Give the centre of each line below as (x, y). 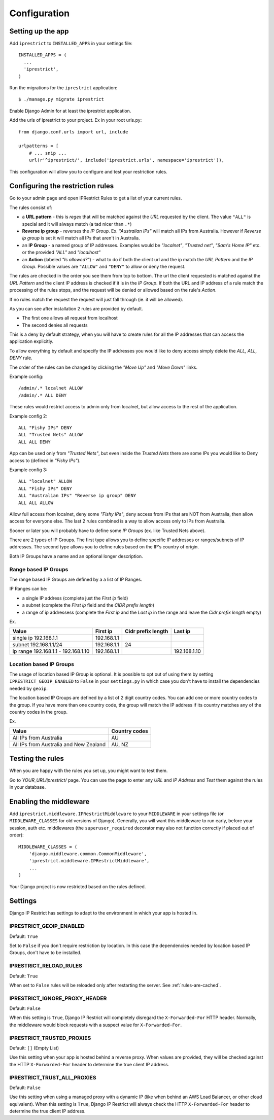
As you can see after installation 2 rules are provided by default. (76, 308)
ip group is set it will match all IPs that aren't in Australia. (81, 238)
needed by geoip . (29, 688)
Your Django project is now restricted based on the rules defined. (78, 886)
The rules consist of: (31, 207)
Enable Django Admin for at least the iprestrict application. (70, 111)
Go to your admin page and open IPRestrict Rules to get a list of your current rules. (96, 198)
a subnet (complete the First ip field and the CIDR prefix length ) (88, 605)
